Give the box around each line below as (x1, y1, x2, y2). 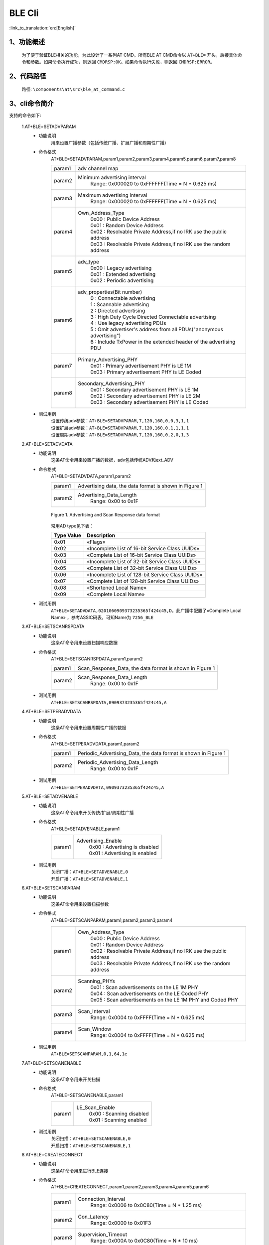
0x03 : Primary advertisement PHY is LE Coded (90, 369, 202, 375)
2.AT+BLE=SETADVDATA (21, 441, 73, 447)
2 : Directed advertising (90, 307, 145, 314)
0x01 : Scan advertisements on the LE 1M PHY (90, 984, 199, 991)
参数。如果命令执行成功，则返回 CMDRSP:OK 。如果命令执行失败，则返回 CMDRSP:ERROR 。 (30, 59, 215, 65)
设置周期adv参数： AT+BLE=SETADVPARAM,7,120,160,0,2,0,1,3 (51, 432, 189, 438)
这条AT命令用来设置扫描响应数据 (51, 640, 118, 646)
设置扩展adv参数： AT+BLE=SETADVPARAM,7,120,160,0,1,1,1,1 (51, 425, 189, 431)
